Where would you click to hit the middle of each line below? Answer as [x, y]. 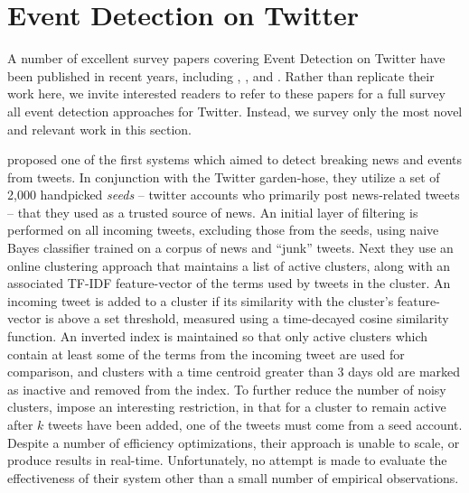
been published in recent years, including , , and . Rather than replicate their [221, 75]
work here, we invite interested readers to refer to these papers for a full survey [226, 93]
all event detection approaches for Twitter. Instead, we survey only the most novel [235, 111]
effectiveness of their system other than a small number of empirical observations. [233, 477]
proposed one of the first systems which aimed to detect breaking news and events [235, 159]
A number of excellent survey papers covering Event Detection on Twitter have [226, 58]
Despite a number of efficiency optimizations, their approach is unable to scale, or [234, 442]
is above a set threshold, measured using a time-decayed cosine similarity [247, 318]
